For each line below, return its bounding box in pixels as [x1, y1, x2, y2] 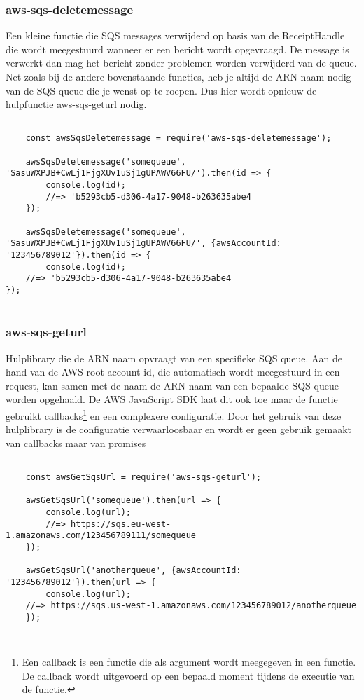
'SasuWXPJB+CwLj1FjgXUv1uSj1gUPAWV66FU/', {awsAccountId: [6, 238, 281, 249]
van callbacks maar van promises [6, 435, 146, 450]
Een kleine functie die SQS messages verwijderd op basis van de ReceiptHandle [6, 28, 345, 43]
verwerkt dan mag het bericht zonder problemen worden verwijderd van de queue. [6, 55, 357, 70]
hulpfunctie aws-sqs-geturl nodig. [6, 97, 147, 111]
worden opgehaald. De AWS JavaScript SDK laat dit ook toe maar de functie [6, 392, 338, 406]
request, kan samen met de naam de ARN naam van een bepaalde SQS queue [6, 378, 339, 392]
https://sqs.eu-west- [71, 519, 171, 529]
